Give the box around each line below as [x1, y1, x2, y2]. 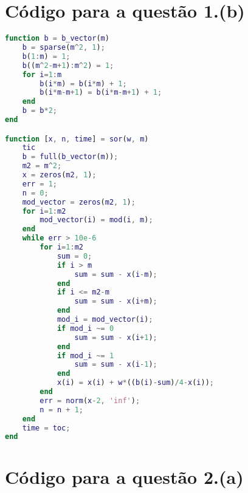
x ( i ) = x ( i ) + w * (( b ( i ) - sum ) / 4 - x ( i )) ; [57, 378, 214, 387]
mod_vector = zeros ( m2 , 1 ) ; [22, 197, 136, 206]
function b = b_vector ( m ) [5, 34, 109, 43]
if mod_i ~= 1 [57, 351, 114, 360]
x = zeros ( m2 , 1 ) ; [22, 171, 97, 180]
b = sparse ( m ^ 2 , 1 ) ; [22, 43, 105, 52]
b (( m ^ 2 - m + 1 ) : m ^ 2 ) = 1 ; [22, 61, 114, 70]
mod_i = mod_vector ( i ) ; [57, 315, 153, 324]
